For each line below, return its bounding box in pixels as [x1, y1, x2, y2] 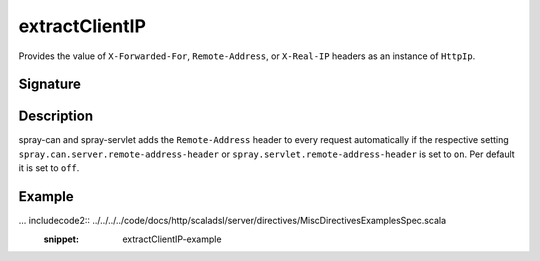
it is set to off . [18, 162, 80, 174]
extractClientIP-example [122, 233, 222, 245]
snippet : [43, 233, 80, 245]
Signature [18, 76, 82, 93]
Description [18, 108, 94, 125]
